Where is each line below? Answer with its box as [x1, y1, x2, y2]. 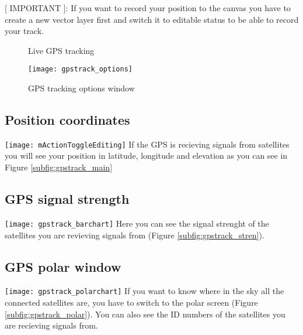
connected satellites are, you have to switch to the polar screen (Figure [5, 296, 258, 308]
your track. [5, 25, 44, 37]
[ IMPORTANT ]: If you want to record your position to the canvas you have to [5, 2, 291, 13]
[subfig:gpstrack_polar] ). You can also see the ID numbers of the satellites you [5, 307, 285, 320]
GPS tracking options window [28, 82, 135, 94]
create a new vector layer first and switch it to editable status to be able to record [5, 13, 299, 25]
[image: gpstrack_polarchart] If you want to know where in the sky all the [5, 285, 284, 297]
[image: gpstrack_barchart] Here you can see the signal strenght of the [5, 217, 269, 229]
